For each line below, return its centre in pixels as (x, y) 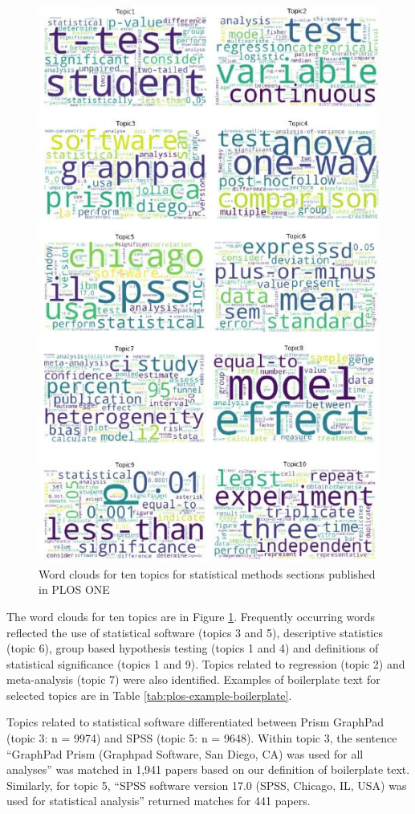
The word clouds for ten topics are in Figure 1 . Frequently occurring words (191, 616)
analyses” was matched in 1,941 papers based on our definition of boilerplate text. (208, 769)
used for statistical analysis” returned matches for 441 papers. (159, 801)
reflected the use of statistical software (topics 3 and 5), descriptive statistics (195, 632)
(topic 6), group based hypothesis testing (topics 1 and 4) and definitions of (193, 648)
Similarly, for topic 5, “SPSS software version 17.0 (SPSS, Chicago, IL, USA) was (207, 785)
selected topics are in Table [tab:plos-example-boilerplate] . (149, 695)
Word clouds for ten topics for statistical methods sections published (207, 573)
